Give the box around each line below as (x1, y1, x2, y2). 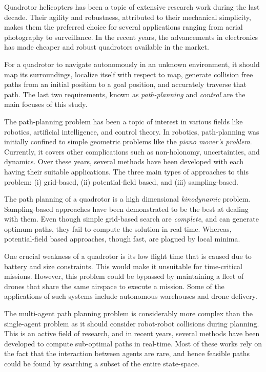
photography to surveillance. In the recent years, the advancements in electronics (4, 31, 258, 42)
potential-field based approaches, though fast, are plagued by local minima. (4, 233, 240, 244)
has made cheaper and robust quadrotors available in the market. (4, 41, 209, 52)
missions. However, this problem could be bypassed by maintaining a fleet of (4, 271, 244, 281)
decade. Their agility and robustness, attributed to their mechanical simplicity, (4, 11, 251, 22)
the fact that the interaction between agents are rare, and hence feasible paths (4, 348, 250, 359)
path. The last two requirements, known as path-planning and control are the (4, 89, 245, 99)
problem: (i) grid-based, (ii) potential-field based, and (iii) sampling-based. (4, 176, 239, 187)
